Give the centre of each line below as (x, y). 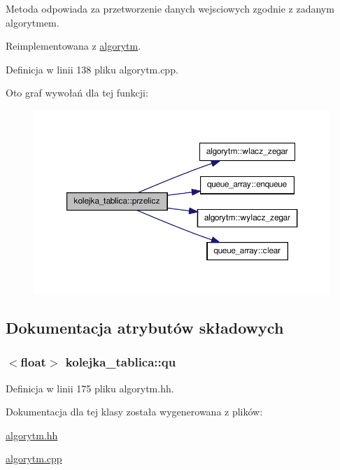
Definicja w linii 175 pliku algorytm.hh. (90, 388)
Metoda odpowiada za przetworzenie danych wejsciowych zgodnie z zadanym (170, 8)
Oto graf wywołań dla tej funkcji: (77, 93)
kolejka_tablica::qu (121, 362)
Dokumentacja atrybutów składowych (145, 328)
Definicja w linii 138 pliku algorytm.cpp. (92, 69)
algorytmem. (33, 22)
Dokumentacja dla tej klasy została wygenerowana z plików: (134, 412)
